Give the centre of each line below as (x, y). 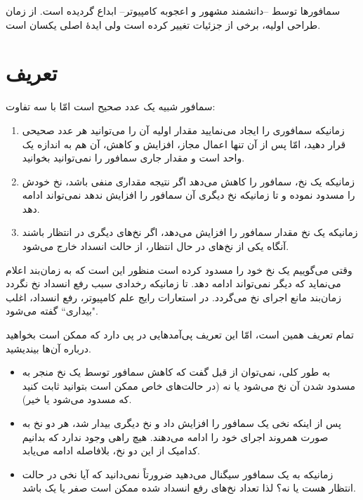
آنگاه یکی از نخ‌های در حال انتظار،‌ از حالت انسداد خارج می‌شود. (156, 246)
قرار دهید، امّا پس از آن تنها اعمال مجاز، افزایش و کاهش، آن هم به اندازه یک (184, 144)
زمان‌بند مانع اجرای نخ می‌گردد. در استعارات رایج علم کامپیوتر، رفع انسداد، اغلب (173, 297)
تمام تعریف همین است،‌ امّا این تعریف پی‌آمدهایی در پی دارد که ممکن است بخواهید (180, 335)
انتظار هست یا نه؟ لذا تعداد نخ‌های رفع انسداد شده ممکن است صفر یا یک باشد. (189, 488)
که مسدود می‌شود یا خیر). (77, 399)
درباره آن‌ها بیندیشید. (48, 348)
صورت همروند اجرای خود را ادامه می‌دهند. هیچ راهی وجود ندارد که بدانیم (175, 436)
